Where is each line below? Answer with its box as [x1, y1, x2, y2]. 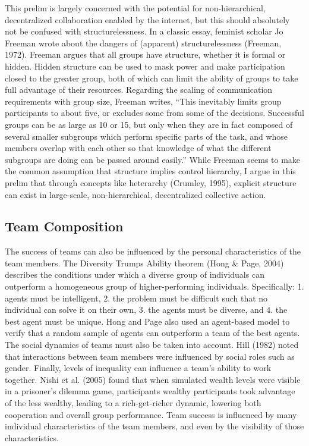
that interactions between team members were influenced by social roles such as [5, 350, 295, 362]
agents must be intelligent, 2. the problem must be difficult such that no [5, 291, 268, 304]
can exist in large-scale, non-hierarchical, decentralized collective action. [5, 188, 266, 200]
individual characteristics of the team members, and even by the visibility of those [5, 420, 304, 432]
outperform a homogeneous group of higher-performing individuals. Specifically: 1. [5, 280, 304, 293]
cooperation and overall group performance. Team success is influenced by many [5, 408, 297, 420]
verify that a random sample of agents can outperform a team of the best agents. [5, 326, 300, 339]
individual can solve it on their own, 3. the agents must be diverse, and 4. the [5, 303, 288, 316]
